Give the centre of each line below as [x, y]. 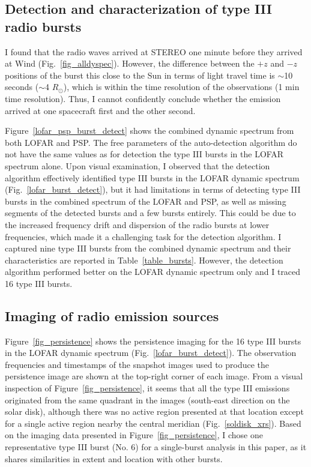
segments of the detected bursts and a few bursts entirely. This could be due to [150, 213]
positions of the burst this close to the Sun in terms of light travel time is [140, 75]
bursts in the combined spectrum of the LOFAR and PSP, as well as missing [146, 201]
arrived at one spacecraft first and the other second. [100, 110]
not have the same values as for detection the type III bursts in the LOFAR [144, 154]
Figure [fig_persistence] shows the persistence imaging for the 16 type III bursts [153, 341]
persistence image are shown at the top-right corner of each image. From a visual [154, 376]
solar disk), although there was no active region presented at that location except [154, 411]
